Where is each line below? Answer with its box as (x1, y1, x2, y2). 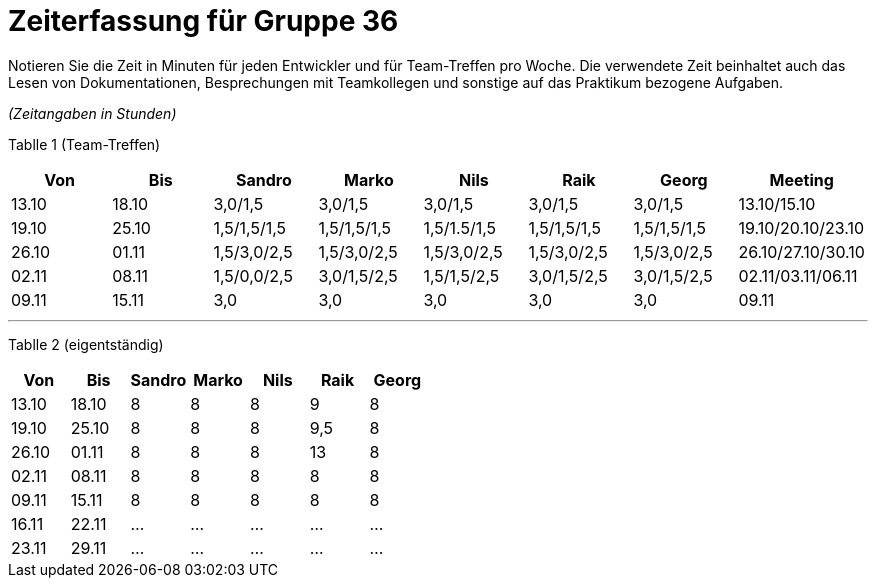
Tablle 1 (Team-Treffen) (8, 135, 161, 153)
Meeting (769, 169, 834, 190)
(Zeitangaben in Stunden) (8, 104, 177, 122)
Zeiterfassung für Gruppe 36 (8, 4, 399, 38)
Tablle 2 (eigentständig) (8, 335, 164, 353)
